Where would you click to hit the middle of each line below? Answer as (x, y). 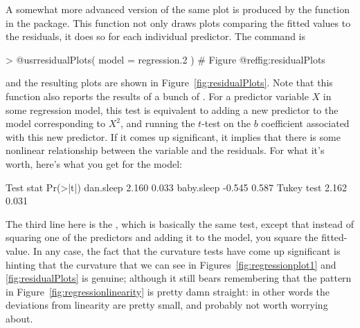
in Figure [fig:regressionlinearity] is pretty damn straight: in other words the (168, 291)
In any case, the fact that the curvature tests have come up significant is (187, 250)
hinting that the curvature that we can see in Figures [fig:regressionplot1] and (171, 264)
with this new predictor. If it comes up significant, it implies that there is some (173, 136)
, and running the (158, 123)
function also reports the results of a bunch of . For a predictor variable (157, 96)
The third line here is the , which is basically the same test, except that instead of (180, 223)
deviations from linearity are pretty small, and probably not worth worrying (167, 305)
